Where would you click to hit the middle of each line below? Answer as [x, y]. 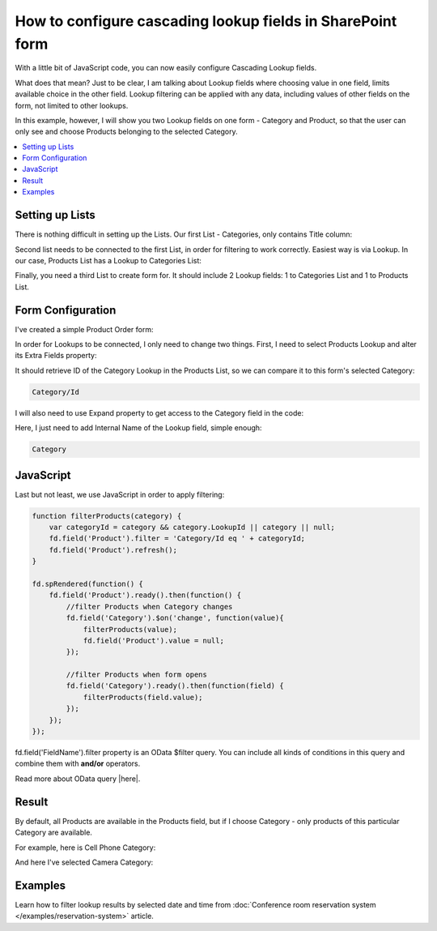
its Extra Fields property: [56, 356]
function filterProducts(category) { [107, 516]
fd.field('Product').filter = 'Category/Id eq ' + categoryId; [177, 538]
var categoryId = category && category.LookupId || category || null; [192, 527]
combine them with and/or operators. [78, 764]
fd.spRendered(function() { [87, 584]
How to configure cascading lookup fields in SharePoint [206, 21]
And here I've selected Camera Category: [84, 862]
